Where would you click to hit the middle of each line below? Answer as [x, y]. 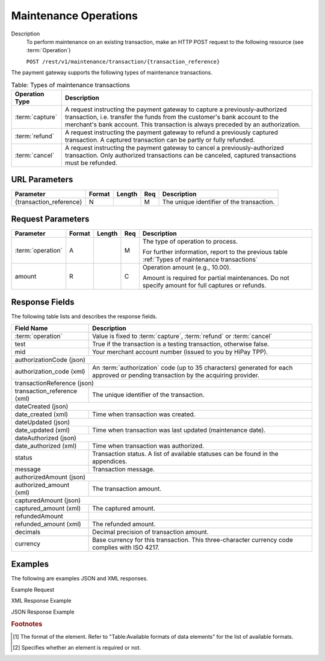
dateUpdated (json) [42, 422]
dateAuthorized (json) [45, 438]
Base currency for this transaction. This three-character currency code [193, 540]
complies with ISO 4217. [126, 547]
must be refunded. [91, 162]
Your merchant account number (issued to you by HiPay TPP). [180, 352]
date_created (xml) [42, 414]
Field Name [31, 328]
